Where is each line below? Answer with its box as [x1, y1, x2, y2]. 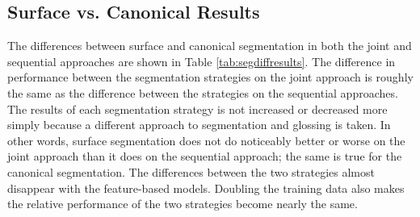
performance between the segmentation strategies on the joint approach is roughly [7, 69, 414, 86]
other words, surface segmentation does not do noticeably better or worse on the [7, 131, 405, 148]
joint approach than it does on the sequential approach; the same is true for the [7, 148, 402, 165]
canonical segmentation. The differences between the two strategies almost [7, 163, 375, 180]
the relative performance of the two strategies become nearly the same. [7, 195, 358, 212]
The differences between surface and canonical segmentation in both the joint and [7, 37, 412, 54]
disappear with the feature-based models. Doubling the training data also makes [7, 179, 405, 196]
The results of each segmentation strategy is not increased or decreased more [7, 100, 388, 117]
